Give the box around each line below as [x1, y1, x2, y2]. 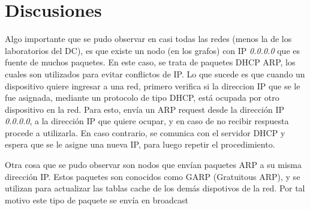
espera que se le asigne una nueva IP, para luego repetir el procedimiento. [5, 138, 275, 151]
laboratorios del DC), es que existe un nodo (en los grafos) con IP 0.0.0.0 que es [5, 44, 300, 56]
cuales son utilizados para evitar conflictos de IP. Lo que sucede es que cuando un [5, 67, 305, 80]
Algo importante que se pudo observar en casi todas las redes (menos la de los [5, 32, 292, 45]
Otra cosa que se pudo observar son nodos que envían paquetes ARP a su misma [5, 158, 302, 171]
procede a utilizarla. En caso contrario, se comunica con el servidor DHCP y [5, 126, 285, 139]
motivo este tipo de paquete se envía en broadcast [5, 193, 188, 206]
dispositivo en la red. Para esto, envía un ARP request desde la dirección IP [5, 103, 285, 115]
